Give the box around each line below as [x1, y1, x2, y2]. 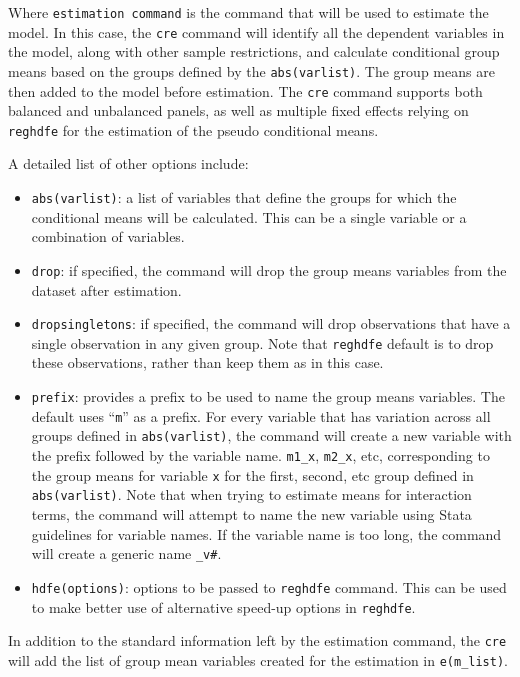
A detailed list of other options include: [8, 153, 249, 174]
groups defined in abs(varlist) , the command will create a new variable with [31, 425, 512, 446]
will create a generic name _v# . [31, 543, 222, 564]
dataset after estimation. [31, 279, 182, 300]
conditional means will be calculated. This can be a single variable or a [31, 206, 467, 227]
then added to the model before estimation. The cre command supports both [8, 80, 483, 101]
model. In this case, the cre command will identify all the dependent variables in [8, 21, 505, 42]
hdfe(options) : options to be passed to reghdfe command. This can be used [31, 576, 507, 597]
